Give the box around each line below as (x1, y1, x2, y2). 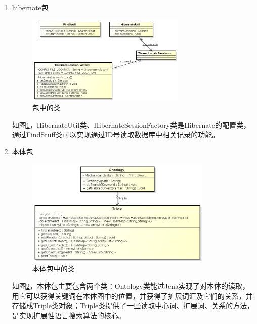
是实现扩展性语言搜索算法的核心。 (12, 310, 125, 320)
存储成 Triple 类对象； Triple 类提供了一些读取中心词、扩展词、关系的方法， (12, 300, 254, 311)
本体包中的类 (32, 263, 75, 274)
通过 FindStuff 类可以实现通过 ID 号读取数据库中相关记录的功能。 (12, 129, 220, 140)
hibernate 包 (12, 2, 49, 12)
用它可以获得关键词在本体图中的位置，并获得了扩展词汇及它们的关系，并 (12, 290, 253, 301)
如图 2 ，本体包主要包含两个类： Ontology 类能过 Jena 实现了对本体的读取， (12, 280, 250, 291)
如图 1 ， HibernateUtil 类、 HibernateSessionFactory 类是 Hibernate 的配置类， (12, 119, 250, 130)
